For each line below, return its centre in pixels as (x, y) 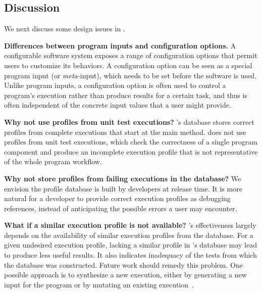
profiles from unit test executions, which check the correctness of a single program (131, 142)
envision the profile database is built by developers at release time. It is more (123, 188)
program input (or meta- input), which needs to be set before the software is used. (130, 75)
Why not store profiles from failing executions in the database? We (123, 178)
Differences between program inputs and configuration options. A (120, 45)
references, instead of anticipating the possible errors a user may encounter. (121, 208)
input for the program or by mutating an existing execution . (99, 284)
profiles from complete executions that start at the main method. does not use (125, 132)
